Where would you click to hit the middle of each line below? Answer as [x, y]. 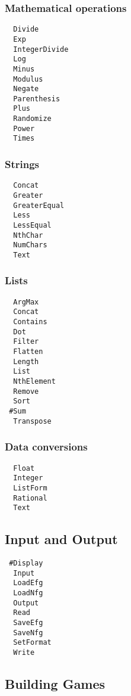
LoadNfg [28, 593]
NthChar [28, 235]
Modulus [28, 79]
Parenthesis [37, 99]
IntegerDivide [41, 49]
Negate [26, 89]
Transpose [32, 421]
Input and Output [61, 539]
